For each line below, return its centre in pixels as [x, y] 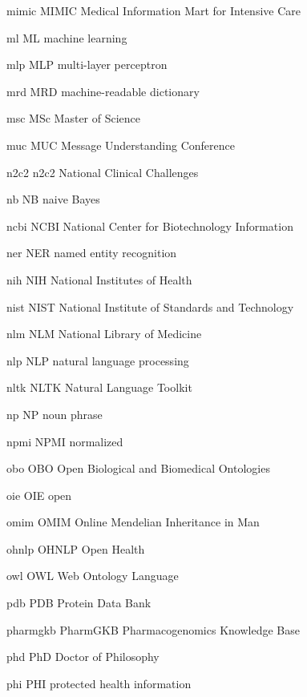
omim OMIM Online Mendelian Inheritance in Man [133, 522]
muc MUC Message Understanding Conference [121, 145]
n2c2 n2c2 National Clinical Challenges [103, 172]
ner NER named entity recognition [92, 253]
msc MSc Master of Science [74, 118]
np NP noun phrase [55, 414]
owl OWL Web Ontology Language [93, 576]
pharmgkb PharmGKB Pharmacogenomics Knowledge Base [153, 629]
